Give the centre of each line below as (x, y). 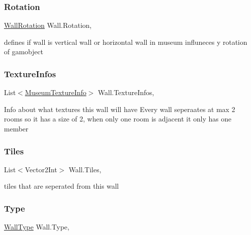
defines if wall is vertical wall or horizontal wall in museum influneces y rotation (126, 42)
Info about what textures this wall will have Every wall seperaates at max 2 (120, 109)
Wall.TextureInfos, (126, 92)
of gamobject (24, 52)
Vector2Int (41, 169)
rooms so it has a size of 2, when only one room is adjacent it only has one (118, 119)
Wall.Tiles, (85, 169)
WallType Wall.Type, (37, 227)
